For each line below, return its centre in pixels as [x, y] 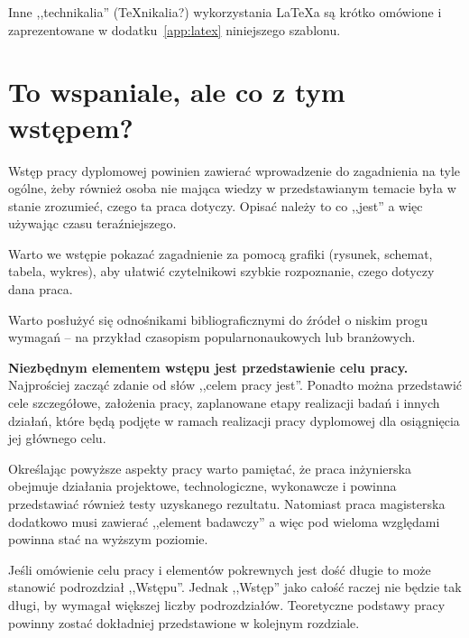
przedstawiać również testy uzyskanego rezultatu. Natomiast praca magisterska [227, 504]
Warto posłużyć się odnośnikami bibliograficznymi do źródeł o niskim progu [218, 319]
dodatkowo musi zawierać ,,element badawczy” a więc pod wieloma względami [224, 521]
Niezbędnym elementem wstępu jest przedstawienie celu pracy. [208, 367]
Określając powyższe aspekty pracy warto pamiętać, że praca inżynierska [210, 468]
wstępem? [71, 127]
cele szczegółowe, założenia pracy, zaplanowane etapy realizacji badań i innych [224, 403]
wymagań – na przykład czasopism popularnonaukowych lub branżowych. [212, 337]
